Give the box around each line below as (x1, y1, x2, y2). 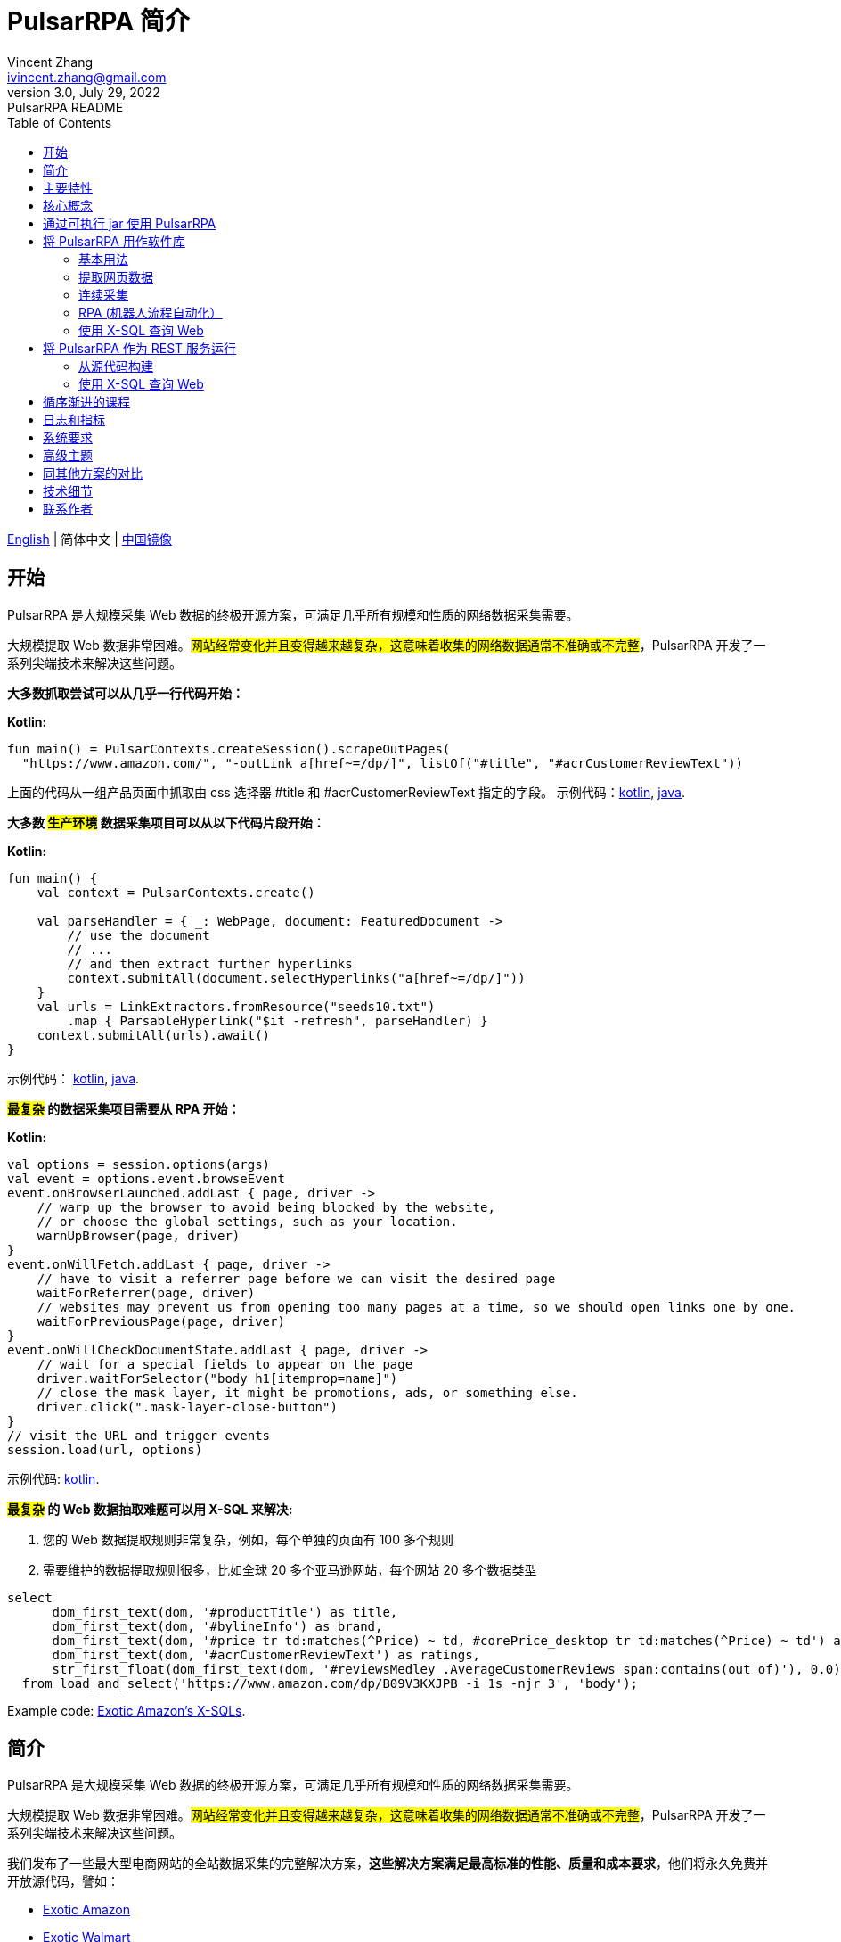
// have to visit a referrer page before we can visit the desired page (37, 1271, 556, 1286)
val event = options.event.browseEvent (7, 1171, 285, 1186)
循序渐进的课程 (43, 393, 130, 409)
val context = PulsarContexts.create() (37, 885, 315, 900)
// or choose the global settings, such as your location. (37, 1214, 458, 1229)
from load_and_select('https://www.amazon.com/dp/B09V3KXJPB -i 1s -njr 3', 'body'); (21, 1675, 639, 1691)
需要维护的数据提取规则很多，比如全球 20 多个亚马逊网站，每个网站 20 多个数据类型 (43, 1561, 537, 1577)
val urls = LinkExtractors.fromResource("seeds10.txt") (37, 999, 436, 1014)
